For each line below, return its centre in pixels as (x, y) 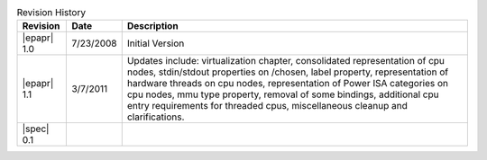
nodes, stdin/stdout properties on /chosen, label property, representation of (288, 72)
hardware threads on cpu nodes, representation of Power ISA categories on (288, 84)
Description (153, 26)
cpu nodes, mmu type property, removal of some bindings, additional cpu (283, 94)
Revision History (51, 13)
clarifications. (156, 117)
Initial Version (156, 43)
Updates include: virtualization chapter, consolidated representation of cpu (286, 61)
